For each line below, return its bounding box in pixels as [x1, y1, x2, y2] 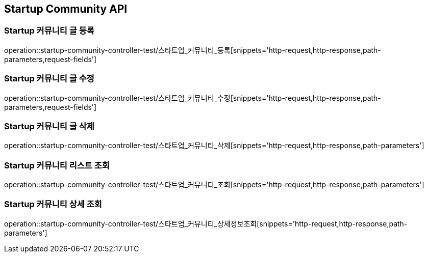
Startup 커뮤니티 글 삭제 [4, 121, 94, 131]
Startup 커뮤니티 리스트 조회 [4, 160, 110, 170]
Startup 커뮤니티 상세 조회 [4, 199, 102, 210]
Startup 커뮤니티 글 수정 [4, 73, 94, 84]
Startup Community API [4, 3, 128, 15]
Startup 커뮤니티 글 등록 [4, 25, 94, 36]
